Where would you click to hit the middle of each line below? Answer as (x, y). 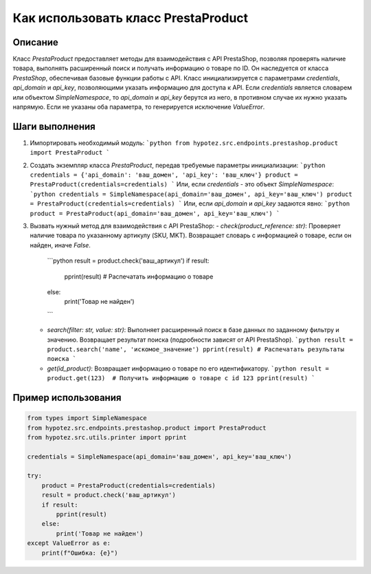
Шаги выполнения (54, 126)
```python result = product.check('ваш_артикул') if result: (128, 261)
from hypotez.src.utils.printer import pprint (107, 437)
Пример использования (67, 398)
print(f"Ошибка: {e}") (80, 553)
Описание (35, 42)
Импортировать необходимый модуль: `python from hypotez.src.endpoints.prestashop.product (184, 143)
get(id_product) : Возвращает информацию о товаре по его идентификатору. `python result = (188, 368)
